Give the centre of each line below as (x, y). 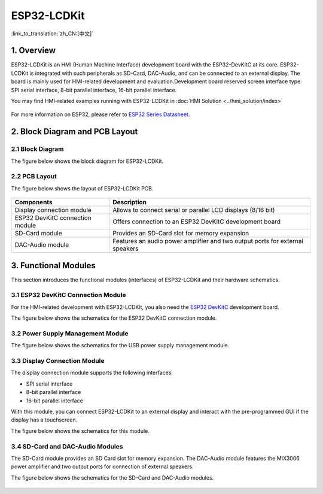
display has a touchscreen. (44, 420)
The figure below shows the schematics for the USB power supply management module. (120, 346)
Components (34, 202)
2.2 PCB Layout (34, 177)
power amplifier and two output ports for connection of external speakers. (102, 466)
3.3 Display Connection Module (58, 361)
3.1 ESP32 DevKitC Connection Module (68, 295)
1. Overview (33, 51)
